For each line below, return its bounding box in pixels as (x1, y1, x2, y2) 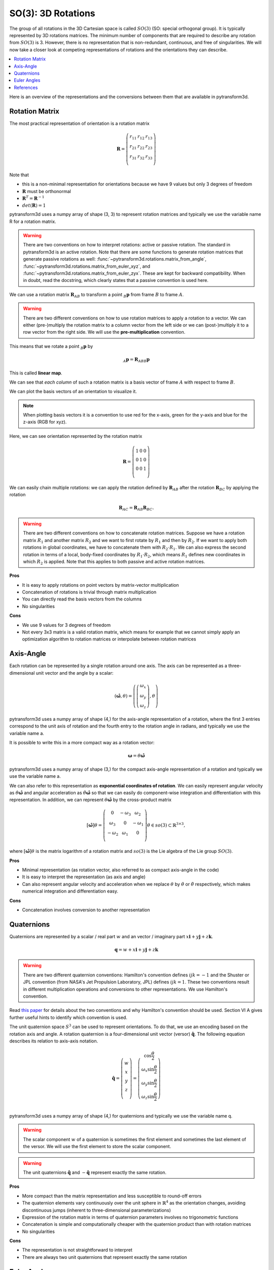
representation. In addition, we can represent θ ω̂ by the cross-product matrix (9, 797, 172, 803)
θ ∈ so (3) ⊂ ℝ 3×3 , (147, 821, 185, 828)
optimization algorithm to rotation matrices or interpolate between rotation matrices (22, 636, 196, 642)
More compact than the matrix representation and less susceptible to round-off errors (22, 1193, 202, 1199)
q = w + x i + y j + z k (114, 947, 158, 952)
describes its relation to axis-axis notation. (9, 1038, 98, 1044)
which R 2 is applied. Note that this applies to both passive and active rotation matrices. (23, 558, 205, 566)
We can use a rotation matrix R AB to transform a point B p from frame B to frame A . (9, 291, 184, 299)
